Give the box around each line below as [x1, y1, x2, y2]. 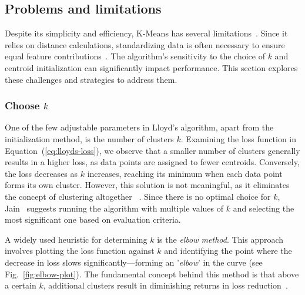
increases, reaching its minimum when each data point [87, 167, 283, 179]
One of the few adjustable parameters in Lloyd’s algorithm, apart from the [5, 121, 274, 133]
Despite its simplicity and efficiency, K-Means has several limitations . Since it [5, 27, 288, 39]
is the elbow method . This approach [157, 233, 284, 245]
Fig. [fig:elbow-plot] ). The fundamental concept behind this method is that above [5, 267, 299, 280]
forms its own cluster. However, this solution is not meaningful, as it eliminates [5, 179, 290, 191]
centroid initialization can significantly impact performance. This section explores [5, 61, 298, 73]
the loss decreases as [5, 167, 78, 179]
